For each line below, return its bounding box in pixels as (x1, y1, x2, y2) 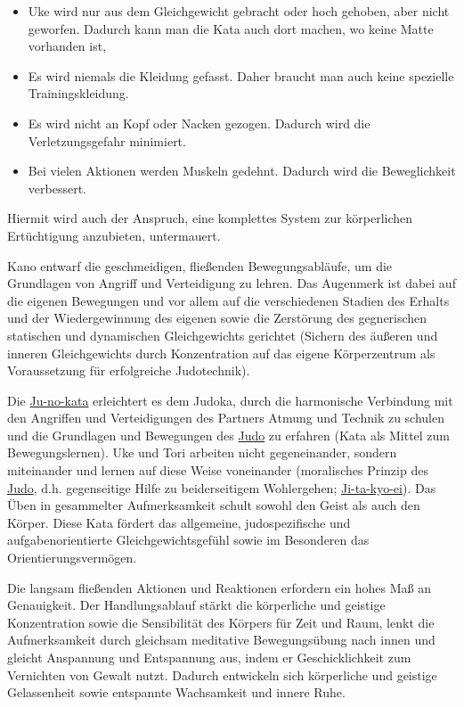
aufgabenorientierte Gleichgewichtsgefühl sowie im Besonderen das (7, 530, 370, 549)
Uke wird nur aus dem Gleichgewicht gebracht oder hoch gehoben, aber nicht (28, 2, 450, 20)
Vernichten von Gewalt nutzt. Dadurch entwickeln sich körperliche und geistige (7, 665, 437, 684)
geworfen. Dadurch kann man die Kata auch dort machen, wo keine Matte (28, 19, 434, 37)
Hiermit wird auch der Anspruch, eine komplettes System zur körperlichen (7, 209, 413, 227)
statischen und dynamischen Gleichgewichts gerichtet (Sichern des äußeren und (7, 325, 438, 344)
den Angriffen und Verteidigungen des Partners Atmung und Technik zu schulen (7, 408, 445, 427)
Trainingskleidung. (28, 84, 129, 103)
